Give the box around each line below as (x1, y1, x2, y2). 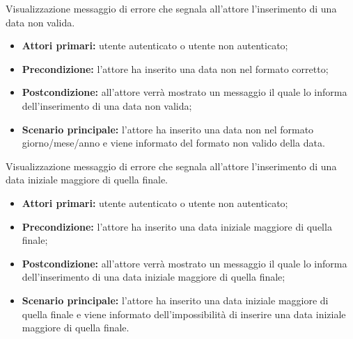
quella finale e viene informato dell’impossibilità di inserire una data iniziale (22, 306, 346, 321)
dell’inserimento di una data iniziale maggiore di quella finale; (22, 270, 285, 284)
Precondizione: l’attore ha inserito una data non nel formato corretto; (22, 61, 329, 76)
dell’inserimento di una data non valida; (22, 98, 192, 113)
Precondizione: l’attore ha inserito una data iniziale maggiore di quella (22, 219, 332, 233)
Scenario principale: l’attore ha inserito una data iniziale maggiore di (22, 292, 329, 307)
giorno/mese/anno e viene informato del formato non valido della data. (22, 135, 325, 150)
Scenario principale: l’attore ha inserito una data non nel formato (22, 122, 314, 136)
